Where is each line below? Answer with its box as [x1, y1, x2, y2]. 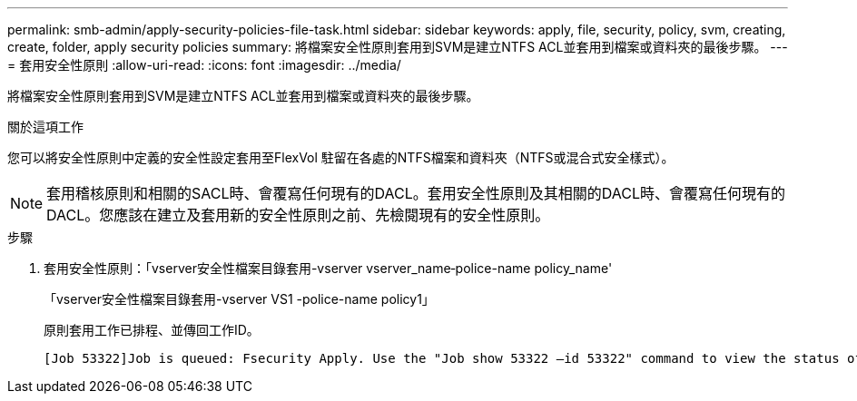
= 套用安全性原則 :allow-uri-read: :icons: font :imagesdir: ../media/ [7, 57, 401, 73]
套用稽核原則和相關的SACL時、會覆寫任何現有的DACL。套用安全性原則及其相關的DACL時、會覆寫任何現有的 [46, 184, 786, 202]
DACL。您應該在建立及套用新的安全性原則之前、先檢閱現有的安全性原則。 [46, 206, 550, 224]
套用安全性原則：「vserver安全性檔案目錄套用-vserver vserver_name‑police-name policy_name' [44, 260, 613, 276]
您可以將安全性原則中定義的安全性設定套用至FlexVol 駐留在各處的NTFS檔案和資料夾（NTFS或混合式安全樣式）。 [7, 150, 675, 165]
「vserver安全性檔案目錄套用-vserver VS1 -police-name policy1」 [44, 291, 435, 307]
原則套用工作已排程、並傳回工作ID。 [44, 322, 260, 337]
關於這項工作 [7, 119, 84, 134]
